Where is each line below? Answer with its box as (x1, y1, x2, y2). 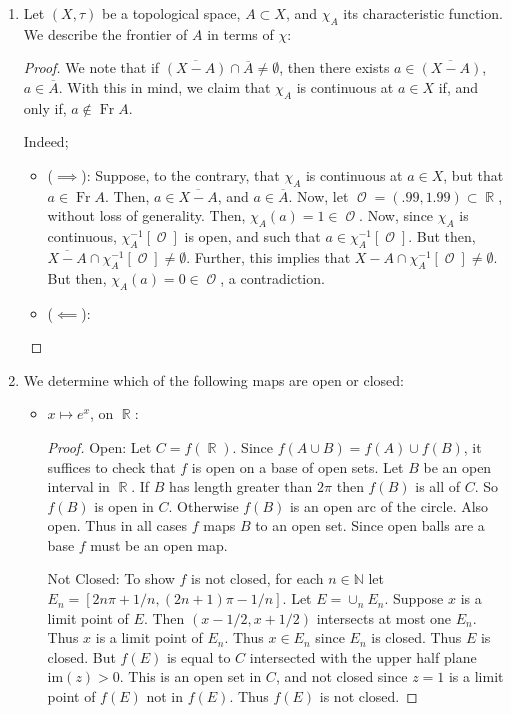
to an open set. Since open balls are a (255, 515, 485, 536)
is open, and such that (184, 226, 321, 247)
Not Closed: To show (47, 568, 175, 589)
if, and (438, 76, 479, 97)
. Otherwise (168, 495, 239, 516)
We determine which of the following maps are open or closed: (23, 369, 404, 390)
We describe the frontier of (23, 23, 188, 44)
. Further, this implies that (186, 246, 351, 267)
